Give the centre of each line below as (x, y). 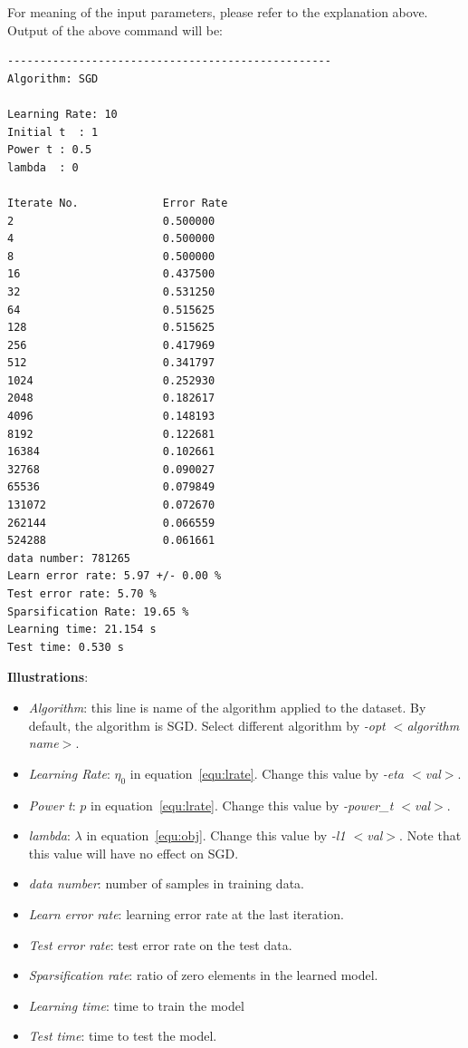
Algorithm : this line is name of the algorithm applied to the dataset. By (227, 707)
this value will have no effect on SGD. (134, 853)
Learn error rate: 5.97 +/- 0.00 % (115, 576)
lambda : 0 (43, 167)
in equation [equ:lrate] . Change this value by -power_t (242, 805)
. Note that (430, 835)
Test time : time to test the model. (123, 1036)
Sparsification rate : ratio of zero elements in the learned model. (203, 975)
